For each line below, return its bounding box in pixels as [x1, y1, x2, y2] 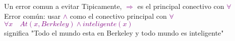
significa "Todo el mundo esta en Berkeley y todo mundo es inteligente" [4, 28, 224, 38]
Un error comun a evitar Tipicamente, [4, 1, 122, 11]
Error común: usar [4, 10, 61, 21]
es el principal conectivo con [137, 1, 224, 11]
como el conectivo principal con [70, 10, 167, 21]
